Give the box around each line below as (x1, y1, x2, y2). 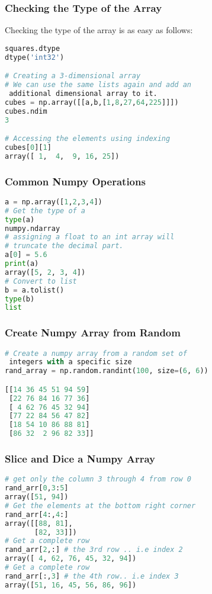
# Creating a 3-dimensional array (5, 72, 141, 81)
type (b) (5, 294, 35, 303)
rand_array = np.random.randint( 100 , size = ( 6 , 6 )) (5, 367, 208, 375)
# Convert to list (5, 277, 77, 285)
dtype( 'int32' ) (5, 53, 65, 62)
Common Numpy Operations (5, 174, 146, 188)
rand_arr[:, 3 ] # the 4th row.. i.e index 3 (5, 571, 179, 580)
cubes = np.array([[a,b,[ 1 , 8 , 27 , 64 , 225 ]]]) (5, 98, 179, 107)
